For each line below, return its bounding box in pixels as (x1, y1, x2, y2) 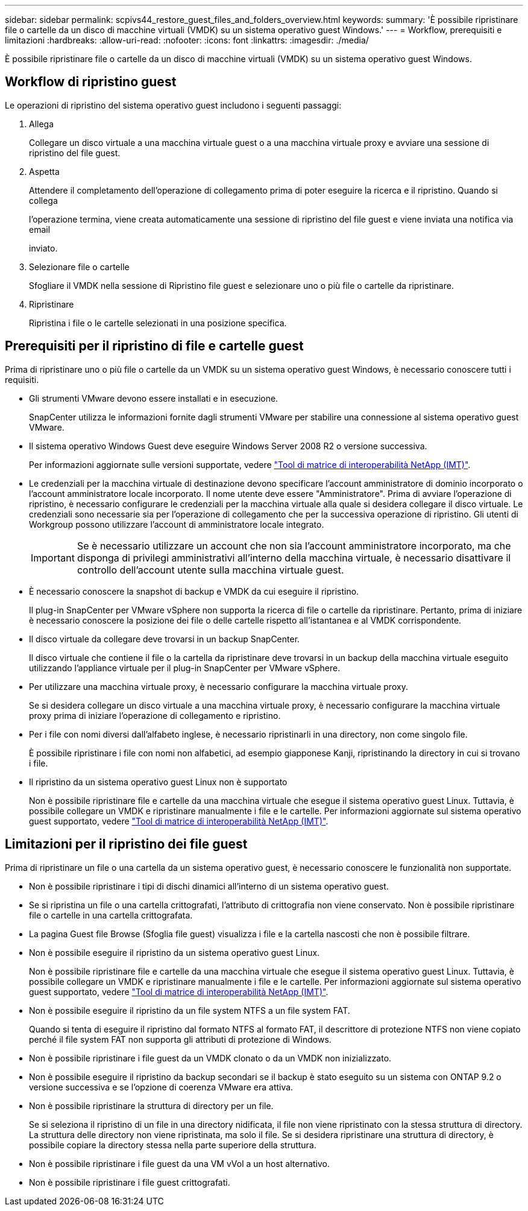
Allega (29, 118, 54, 129)
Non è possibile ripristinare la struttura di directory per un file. (29, 1100, 274, 1111)
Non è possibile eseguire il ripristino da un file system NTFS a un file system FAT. (29, 1005, 350, 1016)
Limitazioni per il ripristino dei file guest (5, 836, 248, 852)
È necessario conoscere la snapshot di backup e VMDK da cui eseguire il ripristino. (29, 586, 359, 596)
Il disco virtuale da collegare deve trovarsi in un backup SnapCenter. (29, 633, 300, 644)
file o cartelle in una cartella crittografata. (29, 909, 193, 920)
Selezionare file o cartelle (29, 261, 130, 272)
